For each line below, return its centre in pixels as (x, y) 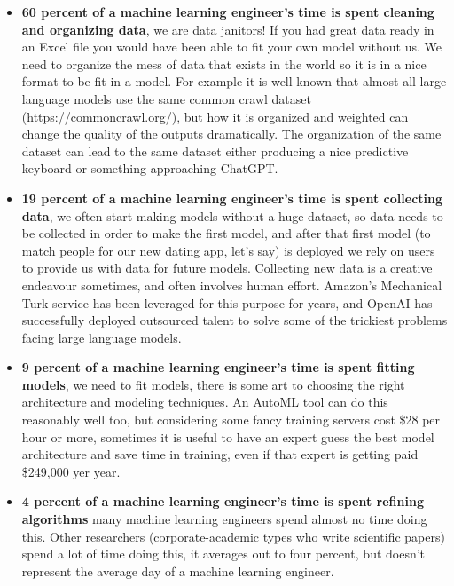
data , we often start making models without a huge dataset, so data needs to (232, 215)
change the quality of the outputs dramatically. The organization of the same (231, 134)
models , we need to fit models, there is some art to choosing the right (213, 384)
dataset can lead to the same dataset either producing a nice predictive (215, 150)
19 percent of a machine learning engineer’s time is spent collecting (232, 198)
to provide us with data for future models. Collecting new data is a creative (227, 268)
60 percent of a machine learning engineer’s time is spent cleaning (228, 12)
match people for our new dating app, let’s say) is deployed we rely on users (228, 250)
